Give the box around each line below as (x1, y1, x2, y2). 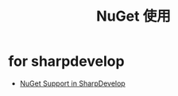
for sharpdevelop (8, 52, 125, 71)
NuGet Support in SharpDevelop (19, 79, 126, 88)
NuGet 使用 (96, 7, 171, 25)
